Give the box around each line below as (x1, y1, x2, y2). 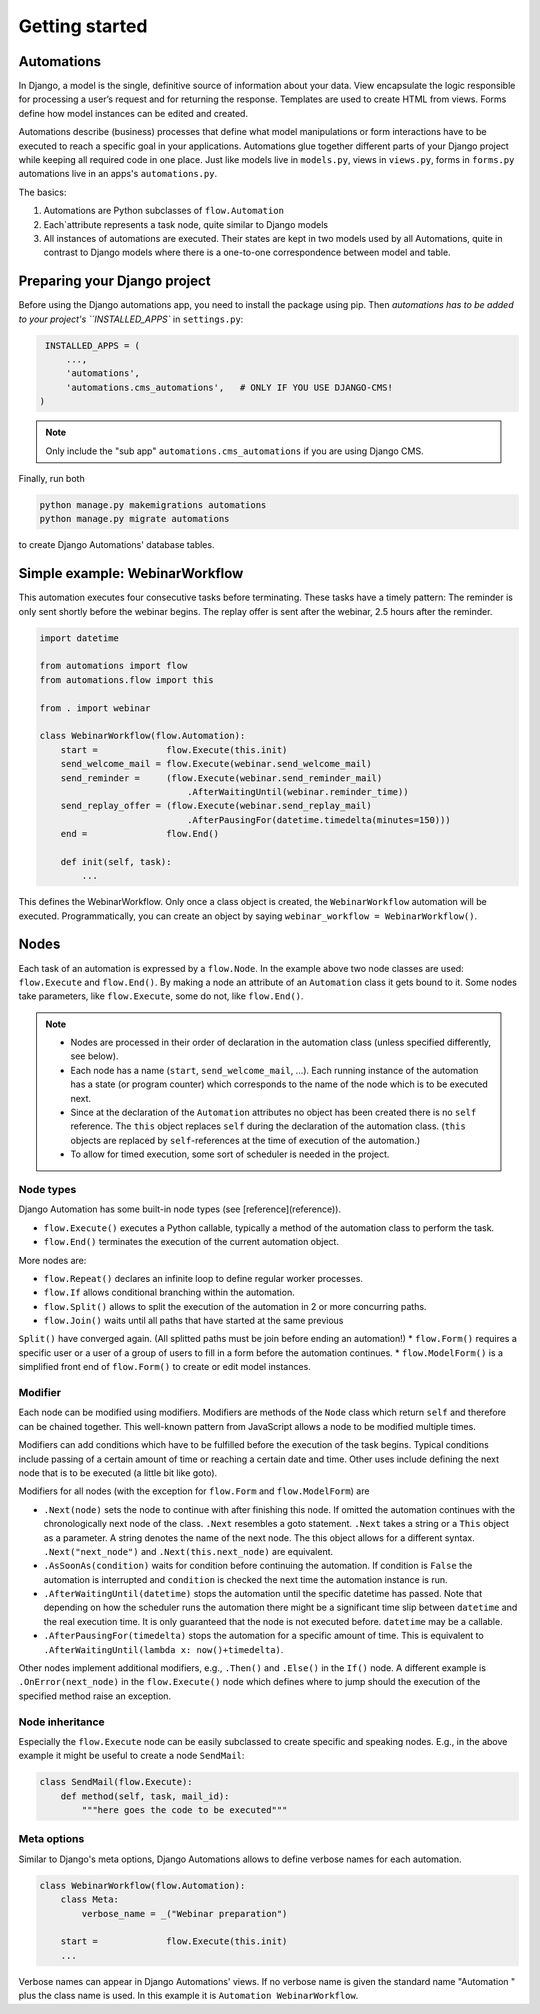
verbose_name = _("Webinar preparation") (81, 1908, 288, 1919)
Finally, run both (18, 472, 85, 484)
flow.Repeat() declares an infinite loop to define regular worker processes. (43, 1272, 364, 1284)
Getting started (18, 15, 148, 37)
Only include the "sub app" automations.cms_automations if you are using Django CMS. (45, 445, 424, 457)
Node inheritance (18, 1715, 105, 1729)
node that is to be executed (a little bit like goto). (18, 1466, 218, 1479)
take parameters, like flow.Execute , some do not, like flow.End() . (18, 990, 304, 1002)
